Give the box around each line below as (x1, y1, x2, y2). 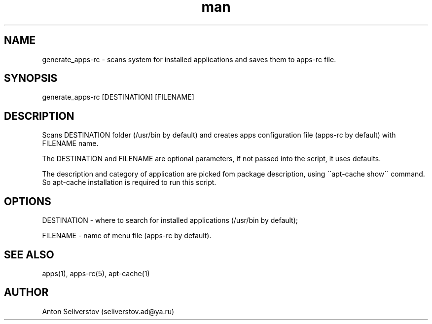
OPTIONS (4, 195, 51, 208)
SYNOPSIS (4, 72, 58, 85)
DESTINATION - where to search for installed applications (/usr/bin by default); (42, 216, 298, 225)
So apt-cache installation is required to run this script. (42, 178, 216, 187)
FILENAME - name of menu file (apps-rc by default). (42, 231, 212, 240)
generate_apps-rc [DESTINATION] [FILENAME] (42, 93, 194, 102)
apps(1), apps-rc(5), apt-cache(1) (42, 269, 150, 278)
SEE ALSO (4, 248, 54, 261)
